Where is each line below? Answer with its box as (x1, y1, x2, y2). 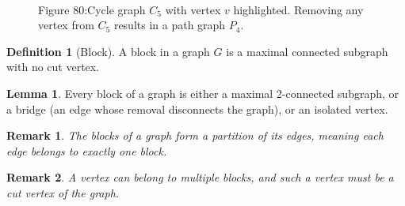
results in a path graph (113, 17, 226, 33)
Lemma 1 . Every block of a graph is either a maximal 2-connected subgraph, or (6, 84, 399, 101)
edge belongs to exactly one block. (6, 142, 167, 159)
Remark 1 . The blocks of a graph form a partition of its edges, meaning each (6, 127, 384, 144)
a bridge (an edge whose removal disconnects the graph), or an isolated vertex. (6, 100, 388, 117)
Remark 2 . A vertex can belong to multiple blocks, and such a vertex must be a (6, 169, 394, 185)
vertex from (38, 17, 94, 33)
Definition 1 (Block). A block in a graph (6, 43, 210, 59)
